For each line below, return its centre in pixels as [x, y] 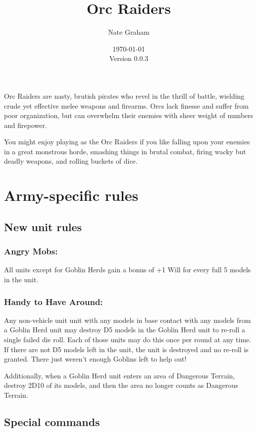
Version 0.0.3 [129, 58]
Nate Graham [129, 32]
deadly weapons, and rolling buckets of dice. [71, 161]
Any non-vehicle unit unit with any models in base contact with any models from [128, 320]
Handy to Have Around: [53, 301]
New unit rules [43, 226]
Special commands [52, 421]
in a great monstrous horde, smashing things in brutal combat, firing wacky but [125, 151]
